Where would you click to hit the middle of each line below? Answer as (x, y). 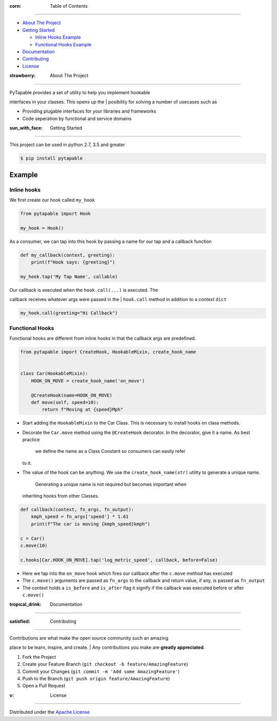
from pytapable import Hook (55, 214)
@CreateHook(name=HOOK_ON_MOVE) (72, 395)
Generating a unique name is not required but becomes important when (111, 484)
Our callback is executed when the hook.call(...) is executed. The (84, 290)
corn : (15, 6)
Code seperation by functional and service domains (77, 118)
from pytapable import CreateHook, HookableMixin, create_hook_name (108, 352)
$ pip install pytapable (52, 159)
